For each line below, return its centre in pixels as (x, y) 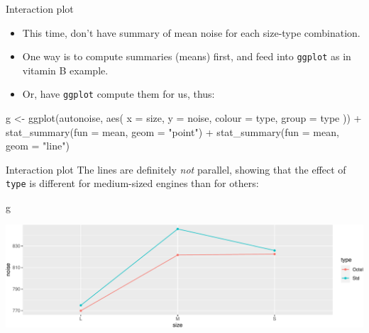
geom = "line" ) (38, 146)
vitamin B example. (65, 70)
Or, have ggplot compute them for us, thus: (119, 94)
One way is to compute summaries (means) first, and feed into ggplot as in (187, 56)
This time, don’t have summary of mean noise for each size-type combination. (191, 32)
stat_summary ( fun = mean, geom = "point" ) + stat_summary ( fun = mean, (172, 131)
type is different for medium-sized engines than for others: (132, 183)
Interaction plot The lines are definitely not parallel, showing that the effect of (176, 169)
